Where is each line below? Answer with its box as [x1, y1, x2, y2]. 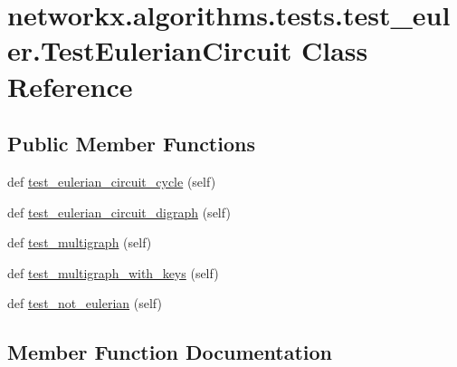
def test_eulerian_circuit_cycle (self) [7, 171, 216, 190]
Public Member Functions [7, 130, 255, 158]
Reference [7, 67, 133, 104]
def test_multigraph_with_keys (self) [7, 263, 219, 282]
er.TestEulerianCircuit [7, 32, 292, 69]
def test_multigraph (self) [7, 233, 152, 252]
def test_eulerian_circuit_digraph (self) [7, 202, 231, 221]
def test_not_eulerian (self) [7, 294, 162, 313]
